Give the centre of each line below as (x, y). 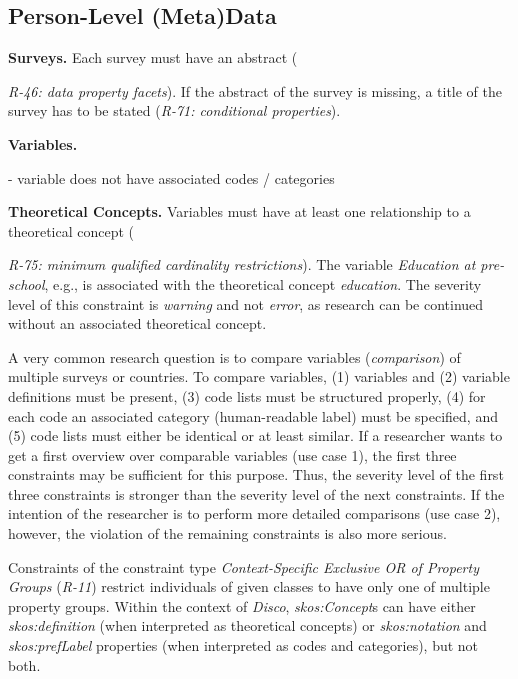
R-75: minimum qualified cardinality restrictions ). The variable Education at (242, 264)
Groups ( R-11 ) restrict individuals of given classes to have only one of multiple (249, 586)
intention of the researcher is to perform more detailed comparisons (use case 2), (254, 513)
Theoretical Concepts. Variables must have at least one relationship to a (239, 211)
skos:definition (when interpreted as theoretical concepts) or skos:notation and (247, 625)
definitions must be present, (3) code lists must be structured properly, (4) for (247, 395)
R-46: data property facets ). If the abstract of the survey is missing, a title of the (255, 90)
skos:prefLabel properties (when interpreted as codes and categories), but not (243, 645)
